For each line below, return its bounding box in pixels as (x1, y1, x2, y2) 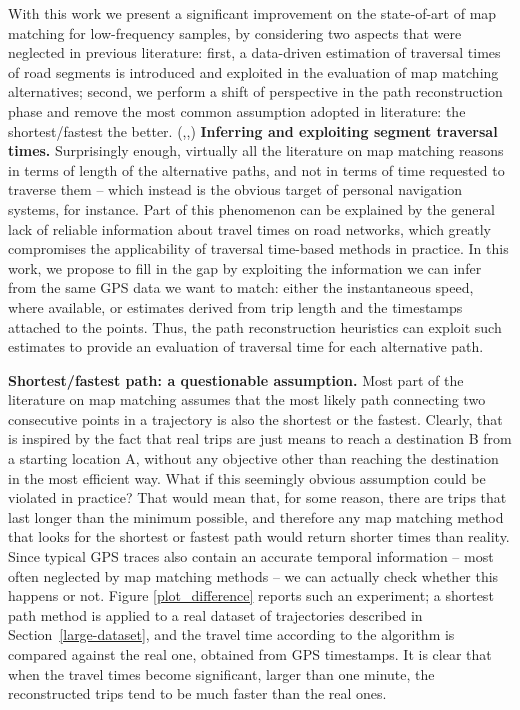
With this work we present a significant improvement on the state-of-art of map (8, 3, 497, 23)
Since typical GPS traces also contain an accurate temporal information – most (8, 546, 494, 567)
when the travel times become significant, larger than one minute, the (8, 663, 435, 684)
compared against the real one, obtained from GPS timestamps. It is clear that (8, 644, 492, 664)
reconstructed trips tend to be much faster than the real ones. (8, 683, 387, 704)
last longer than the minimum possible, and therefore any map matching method (8, 506, 504, 527)
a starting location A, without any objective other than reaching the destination (8, 448, 499, 469)
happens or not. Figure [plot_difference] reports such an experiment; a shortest (8, 585, 494, 606)
